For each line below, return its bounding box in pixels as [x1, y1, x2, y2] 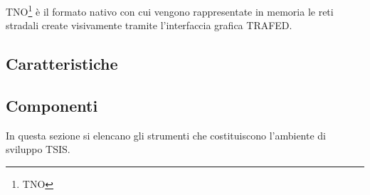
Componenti [6, 95, 98, 117]
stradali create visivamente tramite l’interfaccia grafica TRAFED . [6, 18, 292, 33]
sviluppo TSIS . [6, 142, 70, 157]
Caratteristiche [6, 53, 118, 75]
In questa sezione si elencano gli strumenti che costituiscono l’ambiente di [6, 127, 327, 142]
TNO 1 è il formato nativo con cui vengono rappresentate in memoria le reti [6, 2, 334, 19]
